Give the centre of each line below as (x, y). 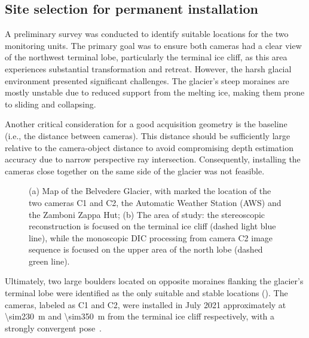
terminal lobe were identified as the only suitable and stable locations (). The (146, 293)
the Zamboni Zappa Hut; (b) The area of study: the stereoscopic (147, 214)
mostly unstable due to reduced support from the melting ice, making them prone (155, 92)
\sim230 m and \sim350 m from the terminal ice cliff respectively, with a (140, 316)
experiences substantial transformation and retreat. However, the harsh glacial (148, 68)
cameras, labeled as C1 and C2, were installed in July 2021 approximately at (146, 304)
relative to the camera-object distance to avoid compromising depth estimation (149, 147)
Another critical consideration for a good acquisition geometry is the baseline (146, 124)
